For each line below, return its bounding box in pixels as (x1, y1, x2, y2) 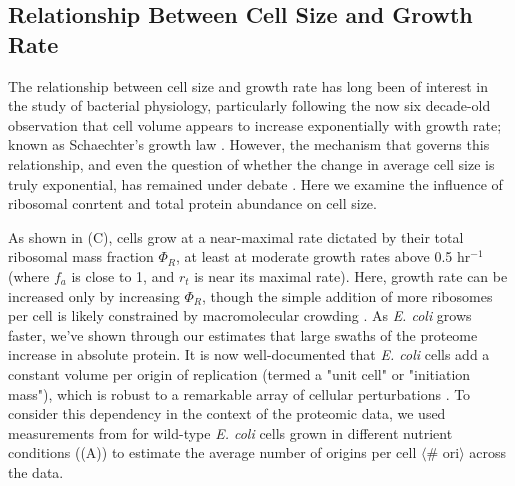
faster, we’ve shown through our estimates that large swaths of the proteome (8, 324, 478, 345)
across (469, 442, 507, 463)
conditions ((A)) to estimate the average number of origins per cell (8, 442, 417, 463)
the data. (8, 461, 64, 482)
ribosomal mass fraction (8, 246, 154, 267)
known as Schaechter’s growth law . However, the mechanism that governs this (8, 134, 490, 155)
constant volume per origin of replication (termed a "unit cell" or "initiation (8, 363, 471, 384)
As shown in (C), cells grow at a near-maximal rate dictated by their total (8, 226, 464, 247)
